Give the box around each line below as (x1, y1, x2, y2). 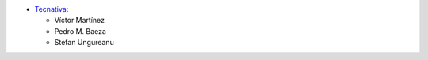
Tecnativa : (34, 5, 69, 13)
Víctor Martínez (54, 16, 105, 25)
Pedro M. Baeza (54, 26, 107, 36)
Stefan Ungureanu (54, 38, 114, 47)
